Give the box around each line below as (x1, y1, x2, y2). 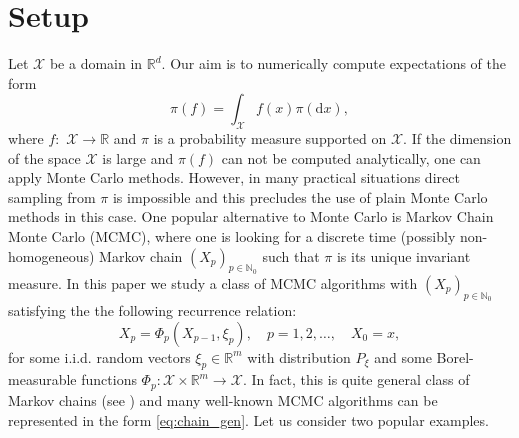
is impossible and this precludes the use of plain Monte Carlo (112, 186, 488, 207)
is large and (102, 147, 174, 168)
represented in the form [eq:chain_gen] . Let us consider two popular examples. (8, 409, 489, 430)
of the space (8, 147, 81, 168)
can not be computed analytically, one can (221, 147, 481, 168)
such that (262, 245, 320, 266)
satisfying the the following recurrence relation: (8, 300, 297, 321)
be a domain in (49, 53, 143, 74)
